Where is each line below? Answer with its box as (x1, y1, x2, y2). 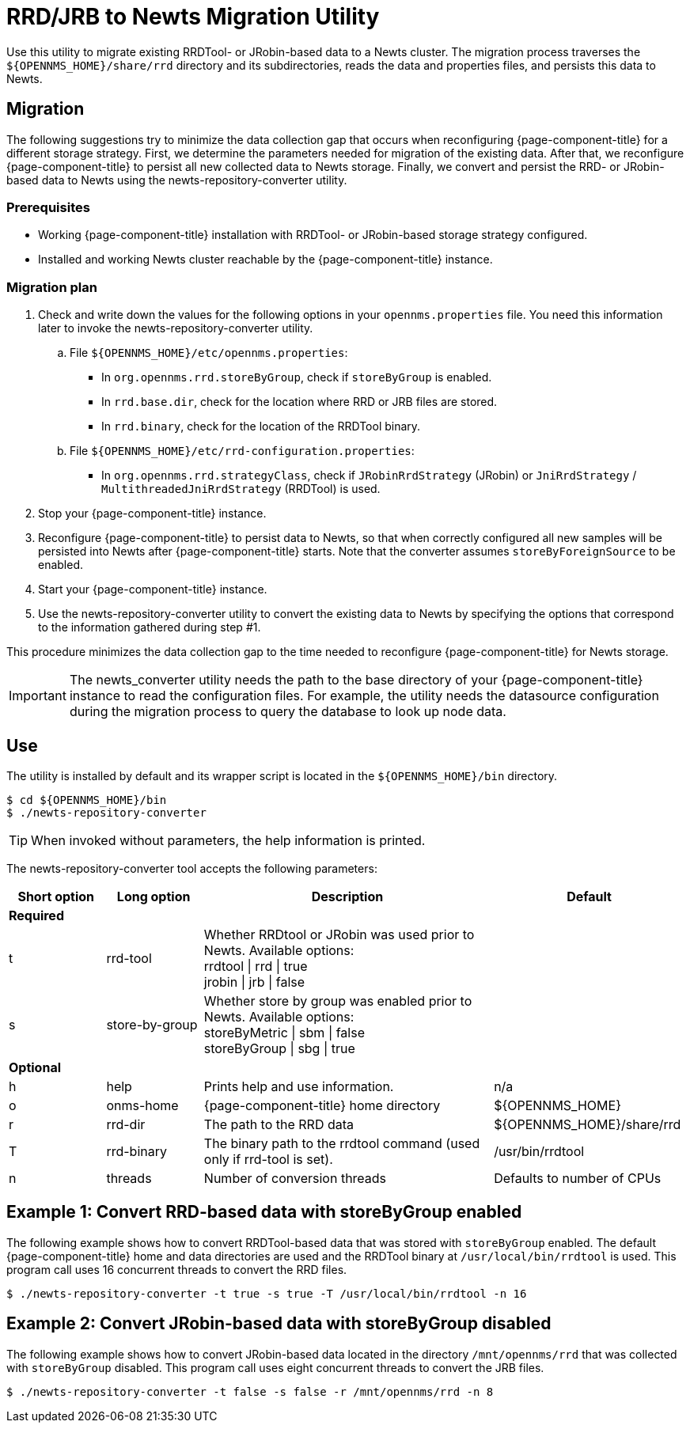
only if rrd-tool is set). (203, 1150, 333, 1167)
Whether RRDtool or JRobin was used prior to (203, 926, 475, 942)
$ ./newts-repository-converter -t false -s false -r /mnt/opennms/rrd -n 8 (6, 1385, 494, 1398)
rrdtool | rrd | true (203, 957, 308, 974)
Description (311, 888, 384, 904)
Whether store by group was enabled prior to (203, 992, 472, 1009)
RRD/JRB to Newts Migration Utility (6, 3, 380, 30)
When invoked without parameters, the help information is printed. (31, 832, 426, 848)
